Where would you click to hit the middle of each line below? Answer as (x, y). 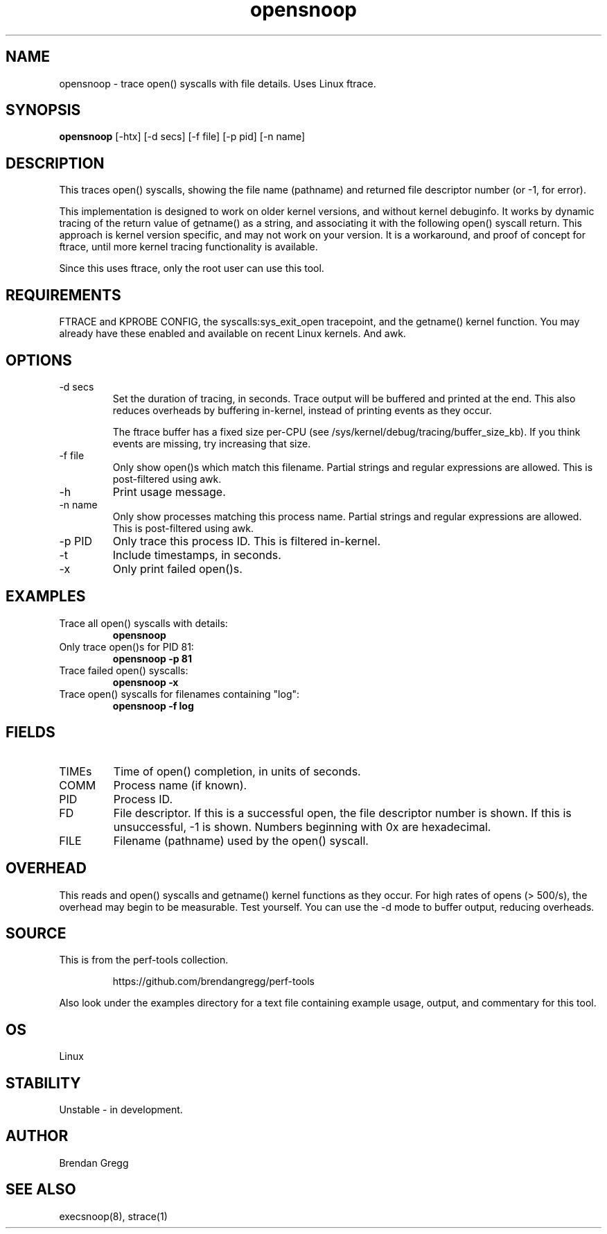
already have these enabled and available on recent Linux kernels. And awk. (232, 334)
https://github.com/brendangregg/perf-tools (213, 982)
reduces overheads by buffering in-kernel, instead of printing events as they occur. (302, 410)
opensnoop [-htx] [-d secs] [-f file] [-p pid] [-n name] (182, 137)
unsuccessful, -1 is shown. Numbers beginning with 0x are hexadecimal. (302, 826)
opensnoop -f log (153, 705)
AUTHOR (37, 1136)
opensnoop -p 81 (152, 658)
